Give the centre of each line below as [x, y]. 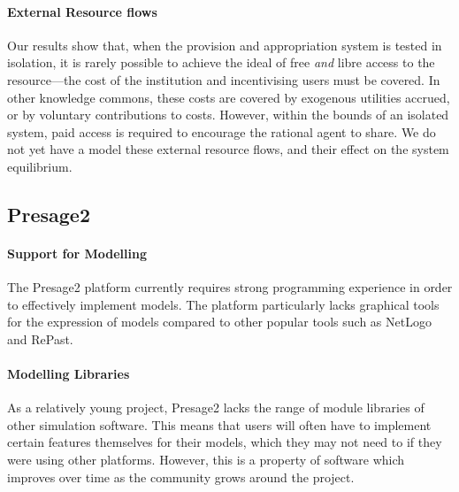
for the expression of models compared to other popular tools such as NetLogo [219, 322]
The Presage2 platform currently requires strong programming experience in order [230, 287]
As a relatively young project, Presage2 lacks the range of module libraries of [216, 407]
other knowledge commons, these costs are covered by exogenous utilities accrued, [229, 97]
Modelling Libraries [69, 374]
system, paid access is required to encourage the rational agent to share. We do [222, 131]
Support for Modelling [77, 253]
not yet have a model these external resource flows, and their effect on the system [228, 149]
